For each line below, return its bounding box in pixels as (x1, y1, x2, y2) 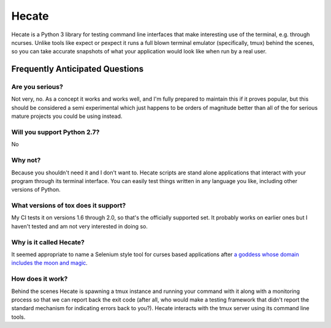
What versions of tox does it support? (11, 201, 126, 210)
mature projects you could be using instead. (11, 112, 123, 120)
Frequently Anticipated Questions (11, 64, 144, 74)
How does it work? (11, 275, 68, 283)
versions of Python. (11, 186, 61, 193)
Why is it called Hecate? (11, 238, 85, 246)
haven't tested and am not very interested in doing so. (11, 222, 148, 230)
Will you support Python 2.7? (11, 128, 100, 136)
